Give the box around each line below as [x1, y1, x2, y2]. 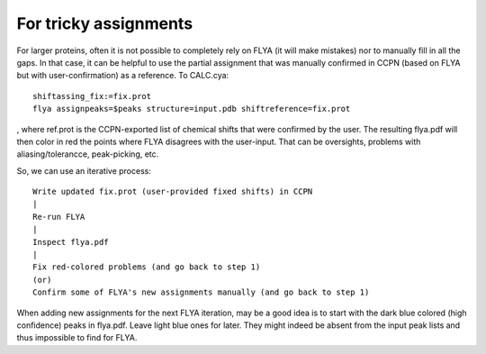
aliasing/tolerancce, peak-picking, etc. [16, 149, 159, 159]
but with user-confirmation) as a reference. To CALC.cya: [16, 70, 229, 81]
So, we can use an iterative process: [16, 165, 152, 176]
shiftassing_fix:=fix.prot [32, 91, 152, 101]
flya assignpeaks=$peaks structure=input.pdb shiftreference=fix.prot [32, 104, 351, 114]
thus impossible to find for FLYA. [16, 332, 138, 343]
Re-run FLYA [32, 212, 85, 222]
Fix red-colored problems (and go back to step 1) [32, 262, 261, 272]
